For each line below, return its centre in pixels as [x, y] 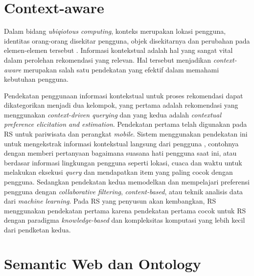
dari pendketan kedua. [37, 230]
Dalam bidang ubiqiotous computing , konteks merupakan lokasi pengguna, [115, 31]
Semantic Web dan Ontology [103, 263]
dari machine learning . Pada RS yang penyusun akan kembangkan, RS [110, 201]
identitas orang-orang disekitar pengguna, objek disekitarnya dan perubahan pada [127, 40]
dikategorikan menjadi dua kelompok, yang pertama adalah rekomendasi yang [121, 105]
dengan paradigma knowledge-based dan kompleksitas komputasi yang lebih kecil [125, 220]
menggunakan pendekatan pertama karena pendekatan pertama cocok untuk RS [125, 210]
